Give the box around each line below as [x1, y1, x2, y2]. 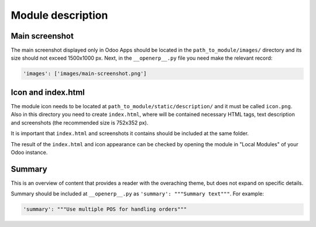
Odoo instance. [11, 149, 48, 156]
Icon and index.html [11, 87, 85, 97]
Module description [11, 9, 108, 22]
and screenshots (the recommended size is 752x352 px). [11, 119, 149, 126]
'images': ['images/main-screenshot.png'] [23, 70, 147, 77]
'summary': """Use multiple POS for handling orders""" [23, 206, 187, 213]
